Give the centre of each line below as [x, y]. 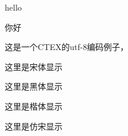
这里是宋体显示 [34, 66]
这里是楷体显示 [34, 106]
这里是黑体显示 [34, 86]
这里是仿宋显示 [34, 126]
